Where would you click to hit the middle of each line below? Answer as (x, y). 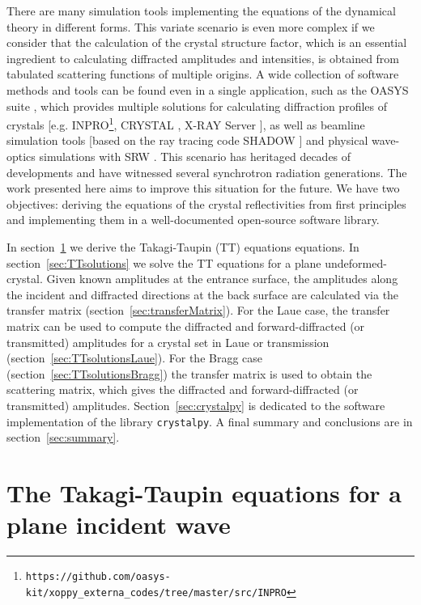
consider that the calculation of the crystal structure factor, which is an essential (207, 42)
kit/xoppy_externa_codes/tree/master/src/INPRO (156, 592)
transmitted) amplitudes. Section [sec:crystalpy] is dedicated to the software (196, 405)
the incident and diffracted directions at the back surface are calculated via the (203, 294)
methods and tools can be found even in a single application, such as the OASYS (208, 89)
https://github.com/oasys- (98, 577)
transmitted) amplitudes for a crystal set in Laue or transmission (168, 342)
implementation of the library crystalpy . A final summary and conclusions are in (210, 421)
